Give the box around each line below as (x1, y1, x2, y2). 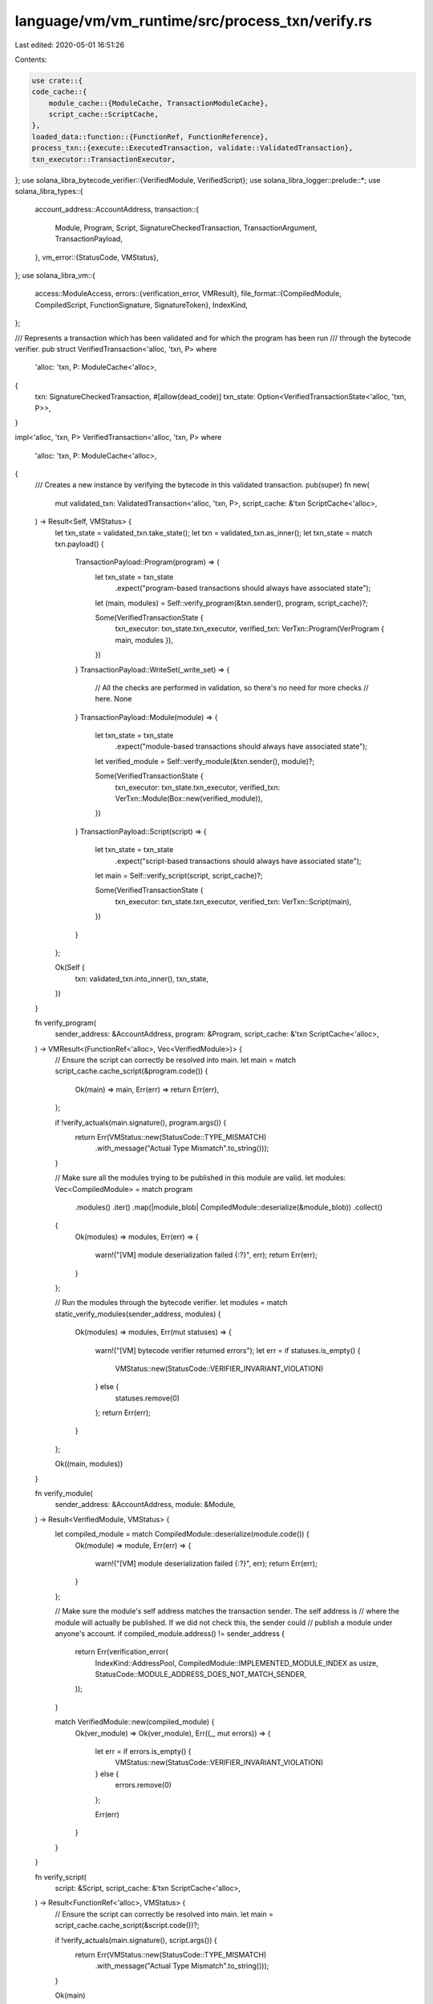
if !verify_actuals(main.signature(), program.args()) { (55, 1117, 227, 1127)
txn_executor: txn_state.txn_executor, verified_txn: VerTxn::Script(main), (115, 896, 352, 906)
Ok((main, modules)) (55, 1459, 123, 1469)
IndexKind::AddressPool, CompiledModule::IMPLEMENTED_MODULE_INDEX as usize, (95, 1658, 378, 1667)
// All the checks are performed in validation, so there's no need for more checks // (95, 682, 369, 693)
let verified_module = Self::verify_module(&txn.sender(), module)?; (95, 756, 315, 766)
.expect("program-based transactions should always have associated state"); (115, 584, 371, 593)
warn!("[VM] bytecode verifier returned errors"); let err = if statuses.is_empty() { (95, 1345, 361, 1355)
